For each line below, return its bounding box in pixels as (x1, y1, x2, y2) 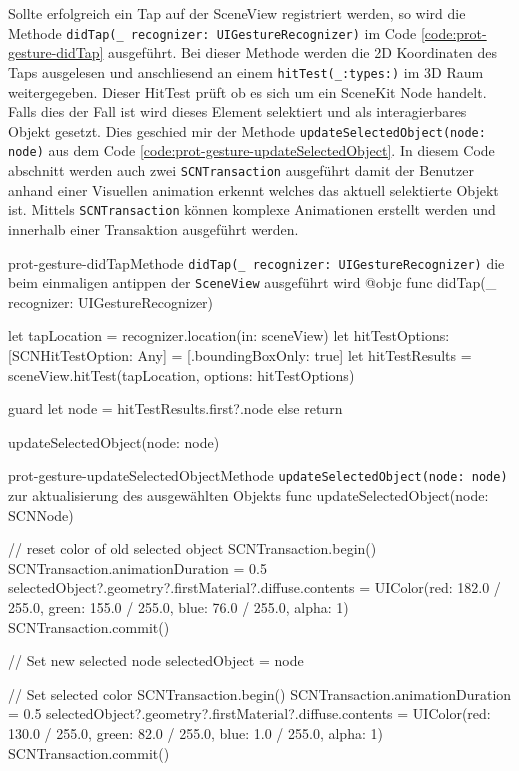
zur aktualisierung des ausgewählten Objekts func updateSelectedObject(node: (8, 485, 489, 506)
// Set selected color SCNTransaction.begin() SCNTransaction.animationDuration (8, 683, 512, 704)
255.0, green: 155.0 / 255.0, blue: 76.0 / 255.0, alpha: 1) (8, 597, 349, 617)
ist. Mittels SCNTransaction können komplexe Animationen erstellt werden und (8, 199, 496, 220)
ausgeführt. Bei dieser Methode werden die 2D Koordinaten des (108, 42, 497, 63)
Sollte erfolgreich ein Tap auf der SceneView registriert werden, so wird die (8, 3, 466, 23)
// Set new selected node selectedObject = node (8, 650, 304, 671)
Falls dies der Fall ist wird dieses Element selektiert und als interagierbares (8, 101, 467, 122)
